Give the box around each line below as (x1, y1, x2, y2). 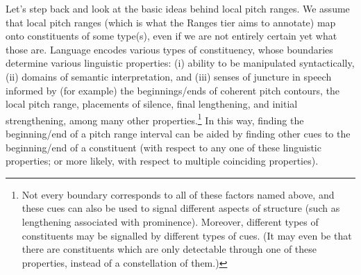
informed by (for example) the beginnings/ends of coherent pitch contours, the (6, 83, 340, 97)
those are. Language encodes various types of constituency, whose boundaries (6, 42, 333, 56)
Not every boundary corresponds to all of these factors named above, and (22, 187, 335, 201)
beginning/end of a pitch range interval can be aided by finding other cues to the (6, 126, 351, 140)
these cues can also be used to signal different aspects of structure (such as (22, 201, 340, 215)
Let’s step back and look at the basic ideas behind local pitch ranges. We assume (6, 1, 350, 15)
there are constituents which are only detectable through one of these (22, 242, 317, 256)
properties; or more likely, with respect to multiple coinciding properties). (6, 153, 319, 168)
